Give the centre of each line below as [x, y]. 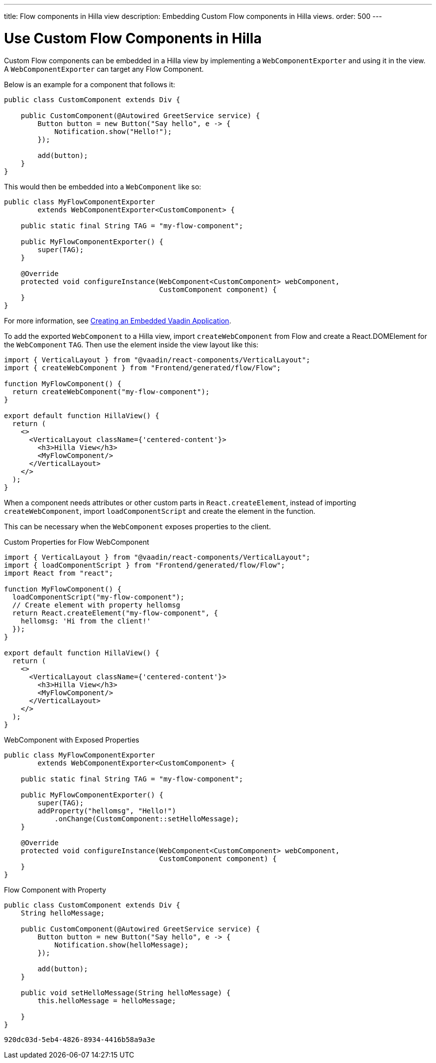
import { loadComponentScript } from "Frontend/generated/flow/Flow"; [145, 565]
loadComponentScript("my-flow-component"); [98, 597]
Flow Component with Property [55, 890]
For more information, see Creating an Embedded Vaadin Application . [118, 320]
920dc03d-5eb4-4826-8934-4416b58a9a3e [80, 1039]
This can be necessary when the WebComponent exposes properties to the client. [138, 526]
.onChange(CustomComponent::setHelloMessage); [147, 819]
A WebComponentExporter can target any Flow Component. [104, 69]
